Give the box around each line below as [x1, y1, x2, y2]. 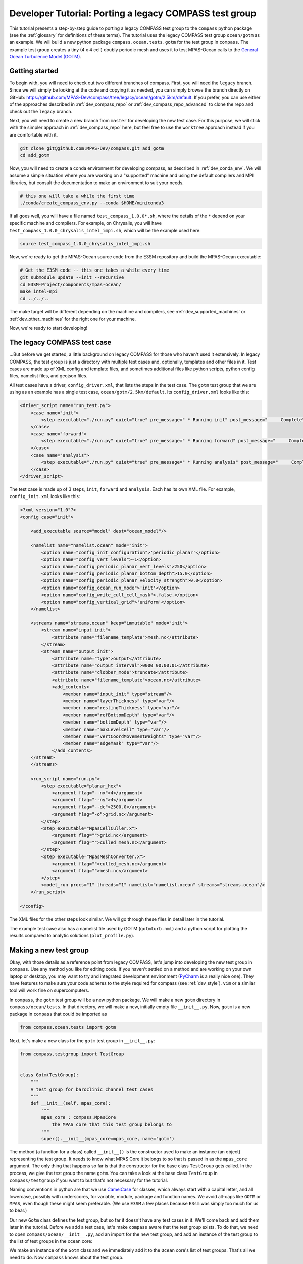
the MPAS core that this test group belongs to [52, 1121, 172, 1127]
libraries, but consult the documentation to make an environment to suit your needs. [9, 179, 184, 186]
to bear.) [9, 1207, 27, 1213]
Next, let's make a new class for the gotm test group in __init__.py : [9, 1037, 155, 1044]
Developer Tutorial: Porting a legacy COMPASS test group [9, 8, 257, 19]
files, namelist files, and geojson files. [9, 373, 88, 379]
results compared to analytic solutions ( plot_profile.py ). [9, 933, 135, 939]
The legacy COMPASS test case [9, 338, 112, 347]
